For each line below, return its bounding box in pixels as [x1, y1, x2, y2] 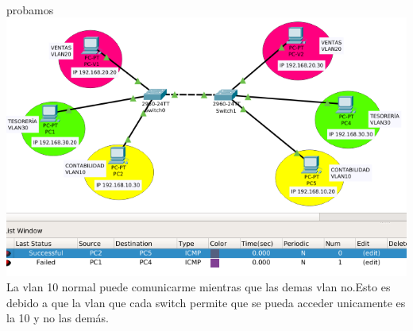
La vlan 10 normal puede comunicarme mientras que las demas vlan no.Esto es [6, 279, 391, 295]
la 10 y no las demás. [6, 310, 109, 326]
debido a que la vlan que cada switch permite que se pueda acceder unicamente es [6, 294, 406, 310]
